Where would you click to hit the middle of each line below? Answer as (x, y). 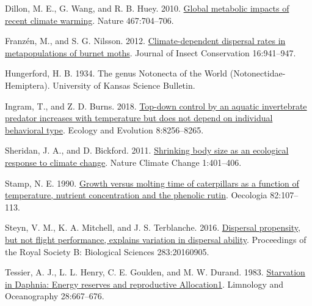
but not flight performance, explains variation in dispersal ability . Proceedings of (156, 239)
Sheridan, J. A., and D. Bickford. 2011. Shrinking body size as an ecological (147, 150)
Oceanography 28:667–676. (55, 296)
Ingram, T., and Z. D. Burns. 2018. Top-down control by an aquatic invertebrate (156, 106)
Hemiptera (25, 85)
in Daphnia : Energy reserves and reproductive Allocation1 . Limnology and (144, 284)
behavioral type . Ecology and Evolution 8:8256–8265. (104, 129)
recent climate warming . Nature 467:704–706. (89, 20)
